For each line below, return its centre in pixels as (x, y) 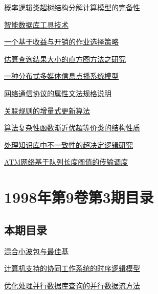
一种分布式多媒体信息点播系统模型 (61, 76)
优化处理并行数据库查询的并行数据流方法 (72, 285)
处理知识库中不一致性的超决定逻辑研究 (69, 144)
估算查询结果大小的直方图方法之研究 (65, 59)
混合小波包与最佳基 (36, 251)
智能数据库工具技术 (36, 24)
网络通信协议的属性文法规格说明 (58, 93)
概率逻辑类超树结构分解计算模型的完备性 (72, 7)
